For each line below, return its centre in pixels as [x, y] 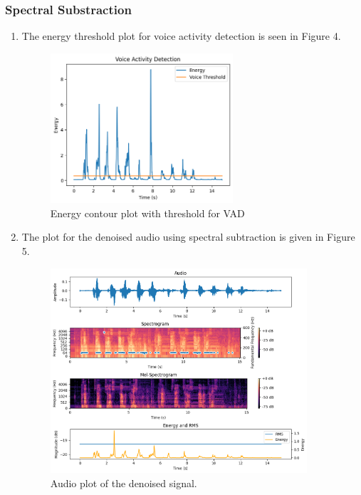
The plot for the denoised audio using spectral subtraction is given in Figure [188, 237]
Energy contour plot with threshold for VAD [147, 213]
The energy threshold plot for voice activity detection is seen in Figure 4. [181, 36]
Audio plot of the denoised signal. [124, 483]
